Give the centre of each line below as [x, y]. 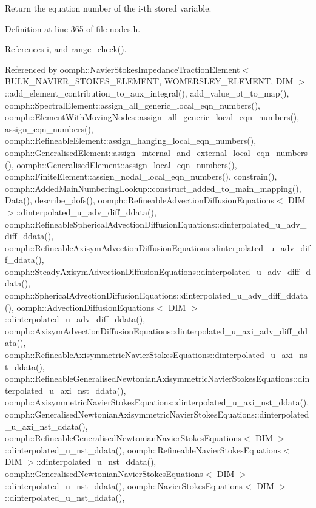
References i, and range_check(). [66, 49]
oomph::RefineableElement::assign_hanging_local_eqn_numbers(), [131, 141]
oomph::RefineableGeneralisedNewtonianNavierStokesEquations [123, 438]
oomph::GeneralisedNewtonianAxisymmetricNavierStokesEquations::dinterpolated [157, 414]
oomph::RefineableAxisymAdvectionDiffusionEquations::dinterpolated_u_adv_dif [158, 247]
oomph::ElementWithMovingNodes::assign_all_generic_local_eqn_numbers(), [152, 117]
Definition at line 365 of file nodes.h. [73, 28]
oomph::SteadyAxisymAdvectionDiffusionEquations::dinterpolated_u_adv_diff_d [158, 271]
